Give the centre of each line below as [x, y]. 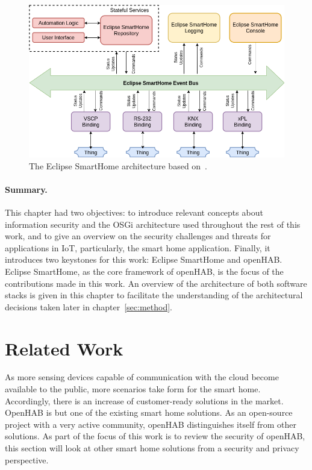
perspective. [27, 459]
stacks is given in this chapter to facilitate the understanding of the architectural [154, 295]
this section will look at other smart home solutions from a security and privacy [152, 448]
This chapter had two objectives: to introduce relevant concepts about [134, 212]
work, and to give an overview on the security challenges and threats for [138, 236]
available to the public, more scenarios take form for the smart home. [133, 389]
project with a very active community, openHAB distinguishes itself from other [151, 424]
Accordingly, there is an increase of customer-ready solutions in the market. [144, 400]
